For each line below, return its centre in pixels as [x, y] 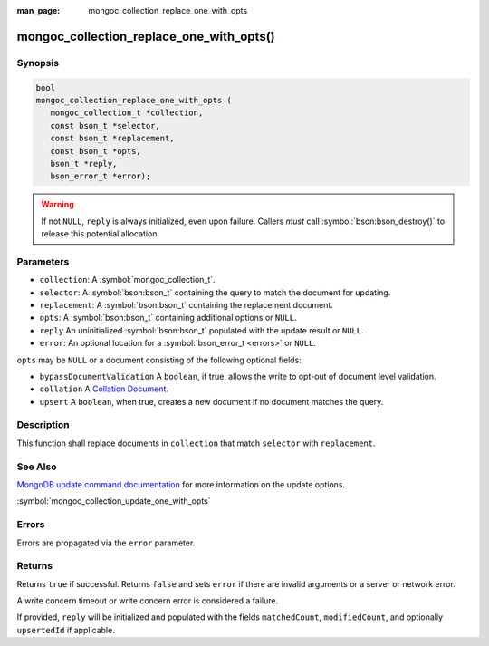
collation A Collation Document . [104, 389]
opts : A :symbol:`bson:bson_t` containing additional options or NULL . [168, 318]
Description [43, 425]
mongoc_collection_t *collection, [127, 113]
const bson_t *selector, [105, 125]
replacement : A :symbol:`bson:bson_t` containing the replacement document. [187, 304]
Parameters [43, 261]
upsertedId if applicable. [66, 630]
